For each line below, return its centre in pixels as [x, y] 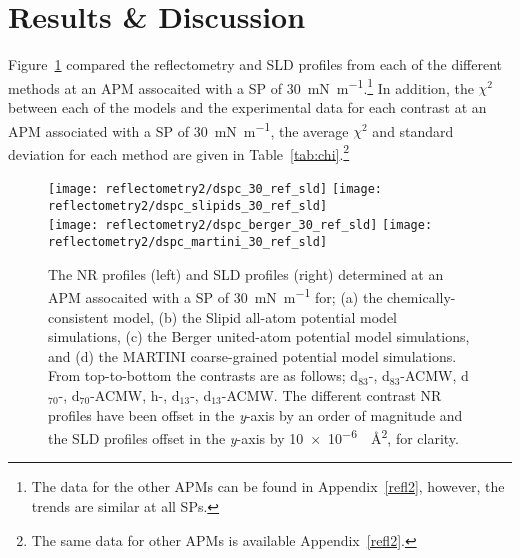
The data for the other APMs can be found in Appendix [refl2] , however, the [268, 486]
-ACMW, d [434, 375]
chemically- [421, 296]
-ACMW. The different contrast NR [331, 394]
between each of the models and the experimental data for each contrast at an [247, 106]
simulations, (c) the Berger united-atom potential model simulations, [259, 336]
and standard [413, 130]
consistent [78, 316]
